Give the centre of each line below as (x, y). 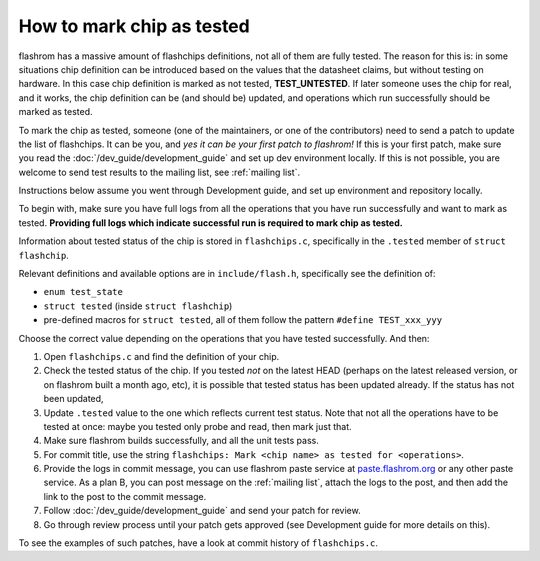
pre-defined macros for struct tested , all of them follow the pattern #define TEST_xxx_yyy (243, 320)
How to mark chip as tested (134, 26)
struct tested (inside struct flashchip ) (138, 306)
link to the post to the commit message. (125, 496)
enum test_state (83, 292)
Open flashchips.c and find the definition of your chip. (161, 356)
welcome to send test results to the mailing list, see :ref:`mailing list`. (159, 172)
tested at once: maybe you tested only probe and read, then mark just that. (197, 426)
